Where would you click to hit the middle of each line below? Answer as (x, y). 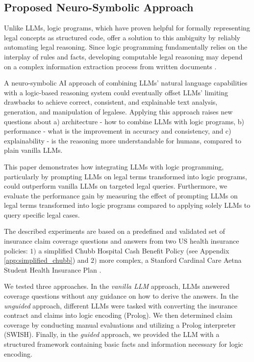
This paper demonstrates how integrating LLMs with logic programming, (114, 166)
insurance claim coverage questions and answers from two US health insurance (122, 241)
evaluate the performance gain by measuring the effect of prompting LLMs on (121, 195)
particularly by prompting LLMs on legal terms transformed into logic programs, (126, 176)
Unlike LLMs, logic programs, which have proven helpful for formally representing (127, 28)
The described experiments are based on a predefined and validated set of (114, 231)
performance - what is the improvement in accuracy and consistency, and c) (118, 131)
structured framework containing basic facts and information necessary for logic (124, 344)
